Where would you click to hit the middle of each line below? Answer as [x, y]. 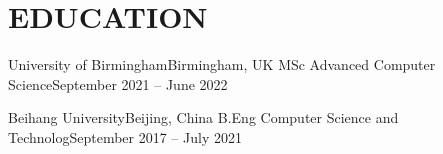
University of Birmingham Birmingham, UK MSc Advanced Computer [222, 64]
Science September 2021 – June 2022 [118, 83]
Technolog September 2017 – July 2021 [125, 136]
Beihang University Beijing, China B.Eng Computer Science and [203, 117]
